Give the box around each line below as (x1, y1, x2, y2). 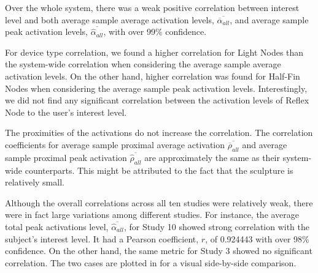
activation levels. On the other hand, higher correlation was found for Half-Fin (5, 69, 300, 82)
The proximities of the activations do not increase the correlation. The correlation (5, 126, 313, 139)
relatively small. (5, 176, 64, 189)
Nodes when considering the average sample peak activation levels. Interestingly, (5, 81, 308, 94)
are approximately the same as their (144, 151, 280, 163)
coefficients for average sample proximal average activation (5, 138, 225, 151)
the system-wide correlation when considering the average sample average (5, 58, 281, 70)
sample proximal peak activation (5, 151, 127, 163)
